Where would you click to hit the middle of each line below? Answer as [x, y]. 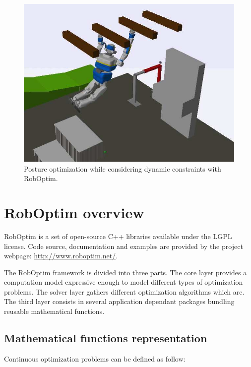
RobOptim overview [74, 212]
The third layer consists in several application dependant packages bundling [119, 301]
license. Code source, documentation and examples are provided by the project [124, 246]
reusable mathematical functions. [54, 311]
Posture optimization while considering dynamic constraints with [123, 168]
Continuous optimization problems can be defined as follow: [95, 358]
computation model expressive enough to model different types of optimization [124, 282]
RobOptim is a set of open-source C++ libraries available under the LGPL [118, 236]
